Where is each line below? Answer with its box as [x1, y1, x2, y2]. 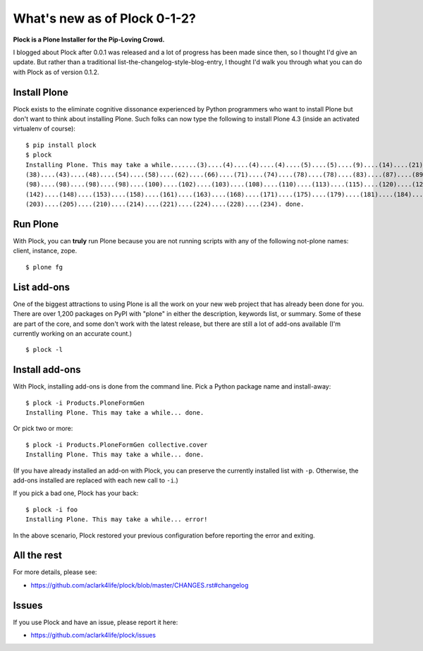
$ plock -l [25, 346, 63, 354]
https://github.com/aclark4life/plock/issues [30, 631, 157, 640]
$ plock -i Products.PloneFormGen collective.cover [25, 441, 208, 449]
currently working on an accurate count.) [13, 329, 133, 338]
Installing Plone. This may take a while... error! [25, 516, 208, 523]
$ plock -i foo [25, 505, 78, 513]
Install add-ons [13, 364, 81, 376]
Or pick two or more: [13, 424, 73, 433]
